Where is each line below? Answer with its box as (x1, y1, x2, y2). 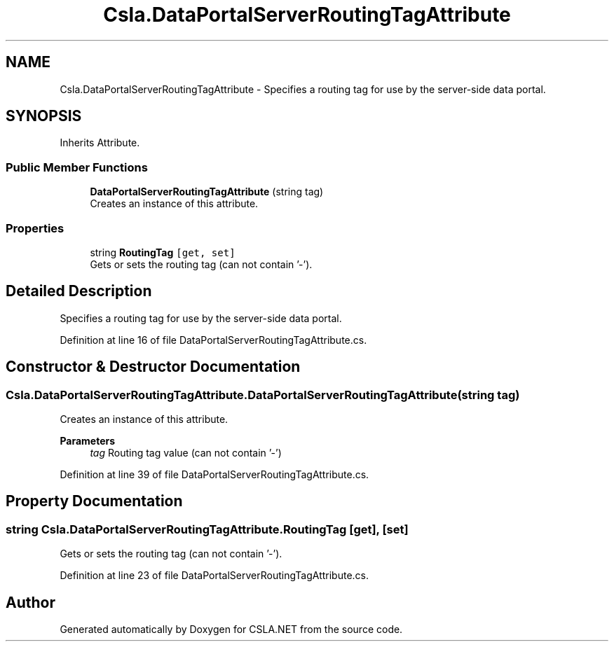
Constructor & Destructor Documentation (6, 358, 301, 376)
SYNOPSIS (6, 107, 82, 125)
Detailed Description (6, 282, 152, 300)
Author (6, 593, 55, 611)
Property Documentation (6, 492, 183, 510)
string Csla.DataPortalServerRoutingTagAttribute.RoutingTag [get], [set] (6, 522, 409, 536)
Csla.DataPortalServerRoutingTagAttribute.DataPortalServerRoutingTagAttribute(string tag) (6, 387, 520, 402)
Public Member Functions (6, 160, 148, 174)
